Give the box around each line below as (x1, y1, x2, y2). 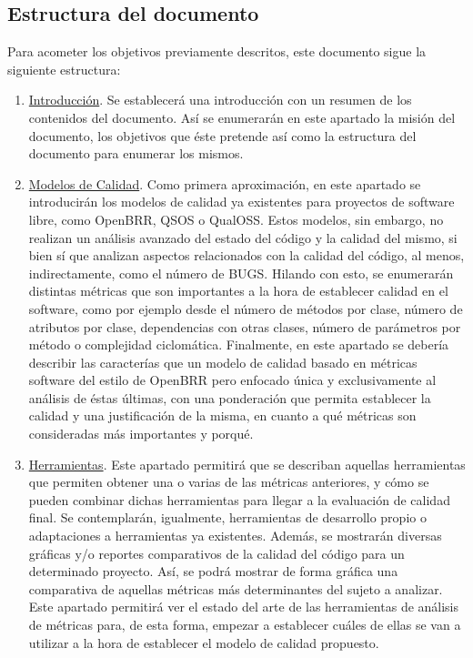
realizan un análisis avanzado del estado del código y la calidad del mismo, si (28, 228, 458, 247)
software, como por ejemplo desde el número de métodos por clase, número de (28, 299, 463, 318)
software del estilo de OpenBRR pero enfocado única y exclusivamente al (28, 370, 437, 390)
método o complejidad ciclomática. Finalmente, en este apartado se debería (28, 335, 449, 354)
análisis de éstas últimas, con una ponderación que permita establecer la (28, 388, 431, 407)
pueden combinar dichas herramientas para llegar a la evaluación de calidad (28, 490, 450, 509)
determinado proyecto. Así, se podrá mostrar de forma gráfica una (28, 562, 398, 581)
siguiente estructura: (7, 59, 121, 78)
